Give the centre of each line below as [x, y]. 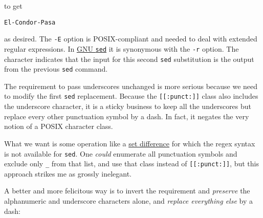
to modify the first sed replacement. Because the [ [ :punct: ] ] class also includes [131, 96]
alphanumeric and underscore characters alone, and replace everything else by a [128, 201]
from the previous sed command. [56, 69]
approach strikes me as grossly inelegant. [68, 173]
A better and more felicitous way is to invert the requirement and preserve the [127, 191]
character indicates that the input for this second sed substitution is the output [129, 59]
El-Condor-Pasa [30, 22]
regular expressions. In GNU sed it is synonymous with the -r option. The [122, 48]
